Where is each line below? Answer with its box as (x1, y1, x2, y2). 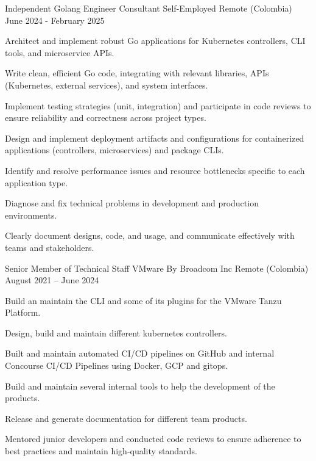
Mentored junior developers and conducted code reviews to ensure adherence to (5, 432, 301, 445)
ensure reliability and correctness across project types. (5, 111, 206, 124)
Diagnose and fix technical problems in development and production (5, 197, 259, 209)
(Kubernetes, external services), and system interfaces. (5, 78, 208, 91)
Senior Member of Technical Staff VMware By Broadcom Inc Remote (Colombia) (5, 261, 309, 274)
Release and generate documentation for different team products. (5, 412, 247, 424)
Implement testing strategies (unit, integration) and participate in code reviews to (5, 99, 311, 112)
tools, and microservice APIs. (5, 46, 114, 59)
